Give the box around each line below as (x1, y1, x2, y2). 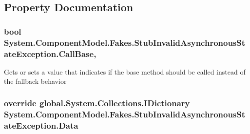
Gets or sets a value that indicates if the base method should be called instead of (4, 66, 246, 77)
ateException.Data (4, 119, 78, 131)
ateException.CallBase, (4, 47, 96, 59)
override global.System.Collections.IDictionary (4, 96, 190, 109)
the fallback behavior (4, 76, 67, 86)
